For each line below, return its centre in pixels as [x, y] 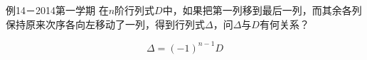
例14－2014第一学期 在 [57, 10]
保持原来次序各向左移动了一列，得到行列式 [105, 24]
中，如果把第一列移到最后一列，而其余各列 [262, 10]
